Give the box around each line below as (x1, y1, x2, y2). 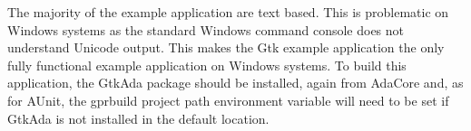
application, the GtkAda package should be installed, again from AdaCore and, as (7, 73, 464, 92)
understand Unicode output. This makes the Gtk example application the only (7, 38, 445, 57)
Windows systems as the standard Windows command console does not (7, 20, 405, 39)
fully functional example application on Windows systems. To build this (7, 55, 407, 74)
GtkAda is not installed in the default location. (7, 108, 270, 127)
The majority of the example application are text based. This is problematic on (7, 3, 449, 21)
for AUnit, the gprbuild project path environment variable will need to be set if (7, 90, 449, 109)
